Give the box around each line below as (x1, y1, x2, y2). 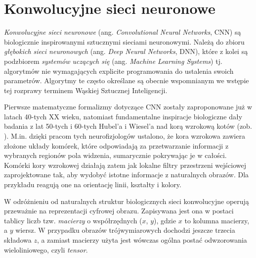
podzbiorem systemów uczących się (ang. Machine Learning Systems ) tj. (4, 55, 222, 66)
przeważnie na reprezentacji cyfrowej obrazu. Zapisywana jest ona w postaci (4, 206, 234, 216)
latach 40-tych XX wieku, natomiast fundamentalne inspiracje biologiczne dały (4, 111, 243, 121)
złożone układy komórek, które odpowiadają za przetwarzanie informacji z (4, 140, 229, 151)
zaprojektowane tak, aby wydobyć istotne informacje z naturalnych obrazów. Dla (4, 169, 249, 180)
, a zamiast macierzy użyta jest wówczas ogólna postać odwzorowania (37, 235, 247, 245)
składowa (4, 235, 32, 245)
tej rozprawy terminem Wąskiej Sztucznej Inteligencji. (4, 85, 168, 95)
